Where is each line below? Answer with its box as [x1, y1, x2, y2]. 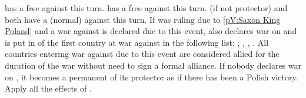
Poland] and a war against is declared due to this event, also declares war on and [5, 25, 297, 37]
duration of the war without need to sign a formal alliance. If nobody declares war [5, 59, 301, 71]
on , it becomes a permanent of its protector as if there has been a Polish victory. [5, 70, 298, 83]
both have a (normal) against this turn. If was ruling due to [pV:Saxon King [5, 13, 281, 25]
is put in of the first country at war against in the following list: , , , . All [5, 36, 269, 48]
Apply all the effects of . [5, 82, 92, 94]
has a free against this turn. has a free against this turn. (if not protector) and [5, 2, 288, 13]
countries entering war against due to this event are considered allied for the [5, 48, 280, 60]
